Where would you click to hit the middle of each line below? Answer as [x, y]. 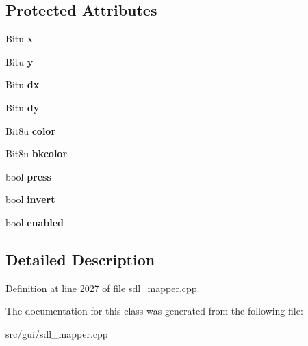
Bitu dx [23, 84]
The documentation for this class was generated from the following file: [154, 311]
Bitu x [20, 39]
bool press [28, 176]
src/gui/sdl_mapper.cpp [57, 333]
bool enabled [35, 222]
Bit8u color [31, 130]
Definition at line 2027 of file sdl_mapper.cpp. [103, 288]
